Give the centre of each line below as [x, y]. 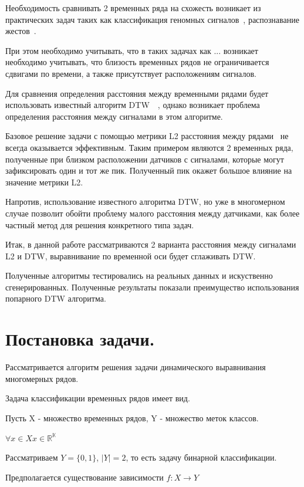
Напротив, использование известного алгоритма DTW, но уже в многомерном [145, 202]
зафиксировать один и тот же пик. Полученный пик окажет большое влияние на [149, 170]
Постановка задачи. [80, 339]
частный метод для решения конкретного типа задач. [100, 224]
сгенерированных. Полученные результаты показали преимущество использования [152, 287]
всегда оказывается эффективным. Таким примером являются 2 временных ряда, [149, 147]
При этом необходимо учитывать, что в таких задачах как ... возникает [132, 50]
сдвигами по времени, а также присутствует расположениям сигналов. [131, 73]
